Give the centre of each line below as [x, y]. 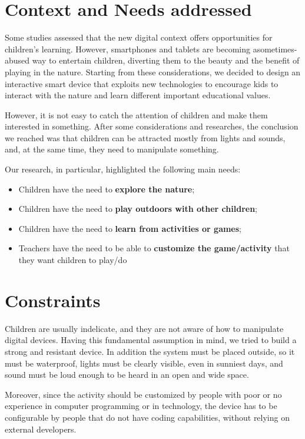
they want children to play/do [73, 260]
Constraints [53, 300]
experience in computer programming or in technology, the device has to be [141, 406]
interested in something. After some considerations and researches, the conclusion [152, 126]
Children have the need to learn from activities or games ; [130, 228]
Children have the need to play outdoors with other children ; [138, 209]
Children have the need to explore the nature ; [107, 189]
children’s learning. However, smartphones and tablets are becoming [128, 49]
